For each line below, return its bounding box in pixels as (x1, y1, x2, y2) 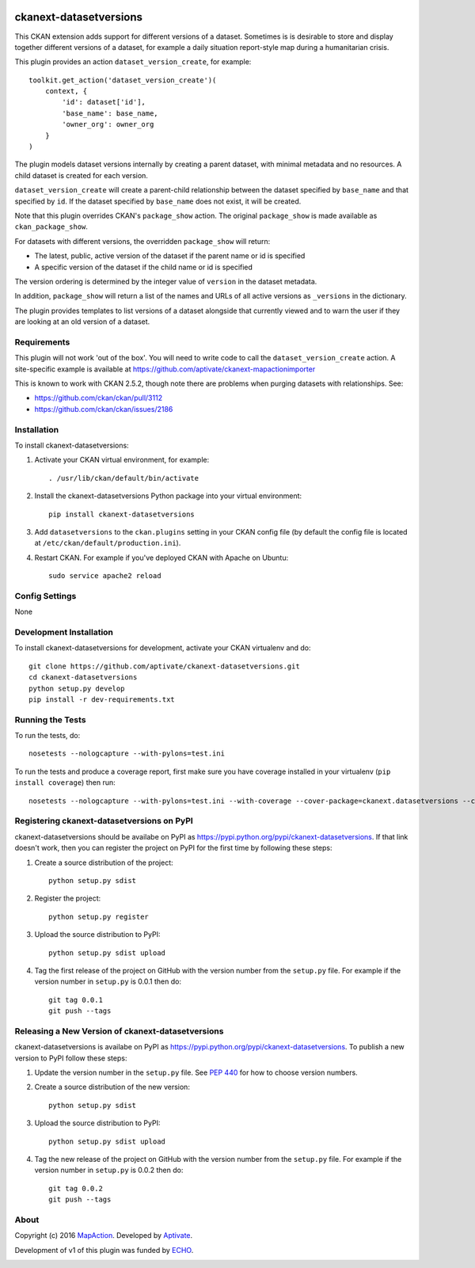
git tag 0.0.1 (48, 995, 103, 1004)
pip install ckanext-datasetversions (48, 509, 196, 519)
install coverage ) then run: (14, 778, 116, 787)
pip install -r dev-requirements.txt (28, 695, 176, 704)
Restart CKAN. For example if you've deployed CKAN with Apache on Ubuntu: (34, 553, 289, 562)
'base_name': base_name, (62, 109, 158, 118)
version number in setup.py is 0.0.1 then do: (34, 977, 182, 986)
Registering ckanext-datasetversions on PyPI (14, 816, 193, 827)
